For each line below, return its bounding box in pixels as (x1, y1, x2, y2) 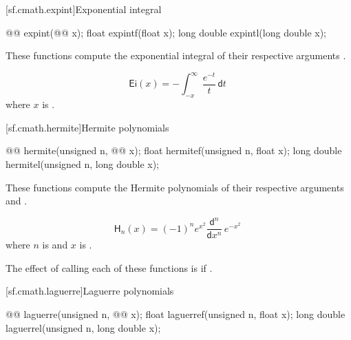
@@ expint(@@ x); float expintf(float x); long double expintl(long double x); (6, 25, 326, 39)
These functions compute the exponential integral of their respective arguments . (6, 48, 346, 63)
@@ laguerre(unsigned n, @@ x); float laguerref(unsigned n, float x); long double (6, 307, 345, 321)
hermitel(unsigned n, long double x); (6, 156, 159, 171)
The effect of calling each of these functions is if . (6, 260, 213, 275)
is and (42, 237, 68, 252)
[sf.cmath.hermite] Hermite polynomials (6, 120, 169, 134)
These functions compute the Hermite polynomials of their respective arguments (6, 180, 344, 194)
